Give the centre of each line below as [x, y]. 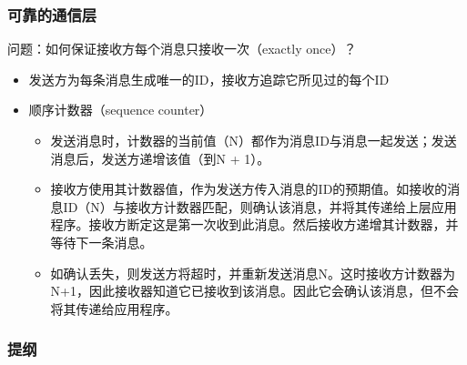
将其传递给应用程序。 [114, 308]
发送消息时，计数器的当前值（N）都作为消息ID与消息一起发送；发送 [254, 140]
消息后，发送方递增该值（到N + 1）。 [160, 158]
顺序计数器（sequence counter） [121, 110]
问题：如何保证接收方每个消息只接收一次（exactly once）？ [182, 49]
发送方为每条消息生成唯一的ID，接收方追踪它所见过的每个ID [209, 79]
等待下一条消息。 [102, 242]
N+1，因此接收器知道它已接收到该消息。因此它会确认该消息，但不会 [254, 291]
